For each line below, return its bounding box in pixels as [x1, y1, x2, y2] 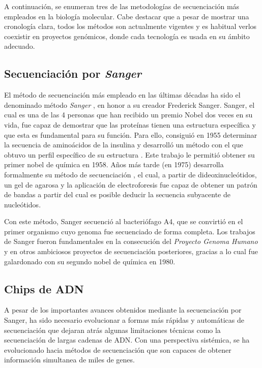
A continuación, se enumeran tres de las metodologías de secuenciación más [4, 1, 240, 11]
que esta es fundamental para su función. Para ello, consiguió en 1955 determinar [4, 129, 257, 140]
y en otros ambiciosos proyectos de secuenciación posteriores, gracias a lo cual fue [4, 246, 258, 257]
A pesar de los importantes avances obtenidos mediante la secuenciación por [4, 304, 242, 315]
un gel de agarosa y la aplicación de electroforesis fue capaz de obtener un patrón [4, 179, 257, 190]
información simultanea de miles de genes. [4, 354, 135, 365]
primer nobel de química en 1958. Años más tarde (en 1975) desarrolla [4, 159, 224, 170]
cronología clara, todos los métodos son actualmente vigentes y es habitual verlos [4, 21, 257, 32]
